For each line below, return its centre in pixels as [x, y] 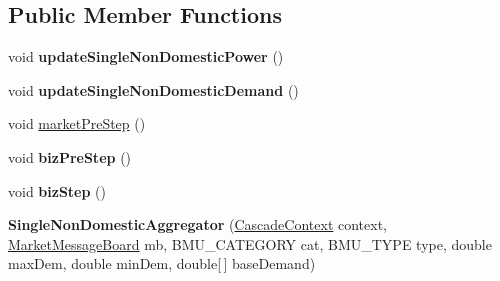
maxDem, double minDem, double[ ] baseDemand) [162, 263]
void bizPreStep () [70, 156]
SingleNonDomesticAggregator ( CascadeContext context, [197, 224]
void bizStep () [57, 190]
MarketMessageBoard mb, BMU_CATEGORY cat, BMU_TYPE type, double [250, 243]
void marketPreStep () [77, 123]
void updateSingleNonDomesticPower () [146, 56]
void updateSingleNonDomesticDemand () [153, 89]
